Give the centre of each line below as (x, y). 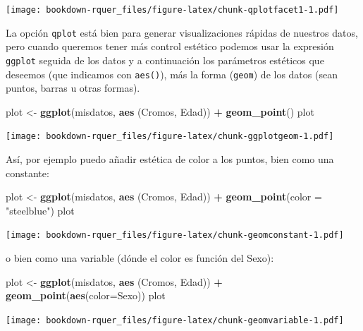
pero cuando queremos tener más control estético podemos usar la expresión (170, 46)
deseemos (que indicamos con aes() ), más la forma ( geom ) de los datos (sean (172, 74)
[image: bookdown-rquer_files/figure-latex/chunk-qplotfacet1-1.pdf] (172, 10)
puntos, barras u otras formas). (73, 88)
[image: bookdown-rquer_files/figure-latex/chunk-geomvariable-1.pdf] (175, 320)
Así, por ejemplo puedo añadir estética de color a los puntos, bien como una (170, 159)
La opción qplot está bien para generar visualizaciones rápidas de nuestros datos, (182, 32)
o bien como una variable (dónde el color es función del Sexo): (140, 258)
